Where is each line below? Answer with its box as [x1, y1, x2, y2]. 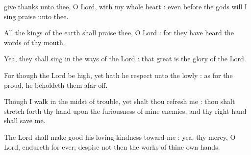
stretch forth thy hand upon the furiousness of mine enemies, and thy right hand [4, 105, 247, 116]
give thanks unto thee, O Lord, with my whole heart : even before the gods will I [4, 1, 247, 11]
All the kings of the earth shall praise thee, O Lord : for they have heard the [4, 27, 234, 38]
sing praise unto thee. [4, 11, 69, 21]
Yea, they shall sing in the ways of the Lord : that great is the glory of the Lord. [4, 53, 246, 64]
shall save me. [4, 115, 46, 126]
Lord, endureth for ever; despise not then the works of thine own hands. [4, 141, 220, 152]
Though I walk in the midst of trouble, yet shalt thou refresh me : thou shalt [4, 96, 235, 106]
